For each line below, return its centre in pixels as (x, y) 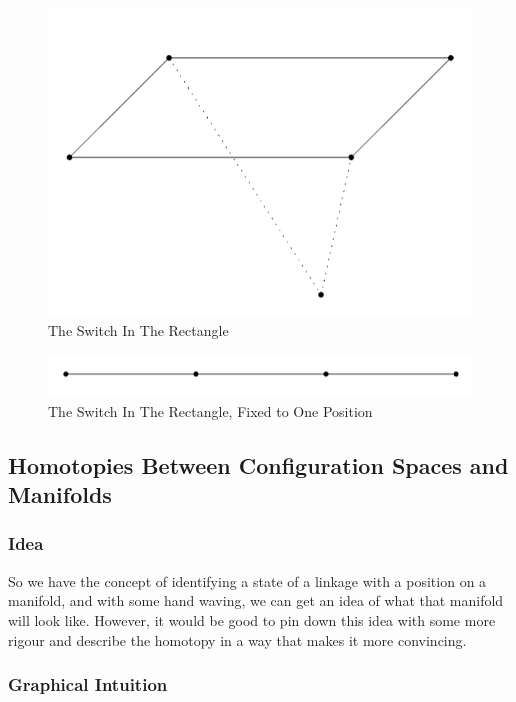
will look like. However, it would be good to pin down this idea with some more (252, 619)
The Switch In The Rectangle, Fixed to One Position (210, 410)
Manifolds (60, 494)
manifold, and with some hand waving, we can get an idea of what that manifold (256, 600)
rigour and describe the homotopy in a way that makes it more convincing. (237, 639)
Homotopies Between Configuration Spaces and (258, 464)
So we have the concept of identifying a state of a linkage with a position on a (247, 580)
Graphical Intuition (88, 684)
